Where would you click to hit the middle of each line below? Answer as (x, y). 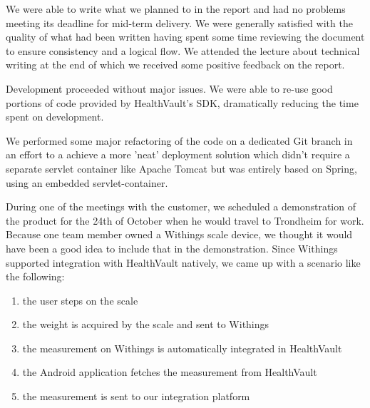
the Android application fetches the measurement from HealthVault (170, 372)
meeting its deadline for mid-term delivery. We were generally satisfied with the (179, 22)
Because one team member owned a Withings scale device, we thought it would (179, 234)
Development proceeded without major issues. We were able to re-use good (169, 88)
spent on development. (55, 117)
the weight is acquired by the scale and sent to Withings (146, 324)
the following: (35, 276)
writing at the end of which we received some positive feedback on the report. (175, 65)
